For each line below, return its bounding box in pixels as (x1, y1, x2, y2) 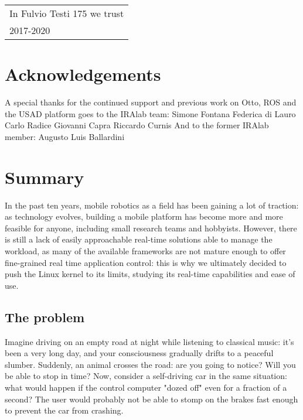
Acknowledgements (5, 62, 161, 86)
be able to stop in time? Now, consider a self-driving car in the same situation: (5, 370, 287, 382)
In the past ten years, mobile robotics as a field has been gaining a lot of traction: (5, 199, 299, 211)
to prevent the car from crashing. (5, 404, 124, 416)
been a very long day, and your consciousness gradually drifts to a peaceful (5, 347, 274, 359)
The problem (5, 308, 85, 326)
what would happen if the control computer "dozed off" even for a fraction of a (5, 381, 287, 393)
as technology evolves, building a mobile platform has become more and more (5, 210, 283, 223)
